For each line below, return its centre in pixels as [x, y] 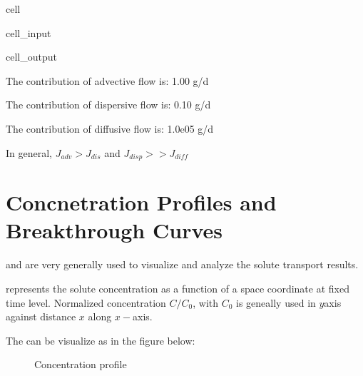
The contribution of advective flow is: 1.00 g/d [107, 80]
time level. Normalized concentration [86, 302]
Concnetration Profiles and [141, 202]
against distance [41, 316]
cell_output [31, 57]
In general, [29, 152]
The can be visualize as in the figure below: [101, 340]
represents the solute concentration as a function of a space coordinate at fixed [178, 288]
